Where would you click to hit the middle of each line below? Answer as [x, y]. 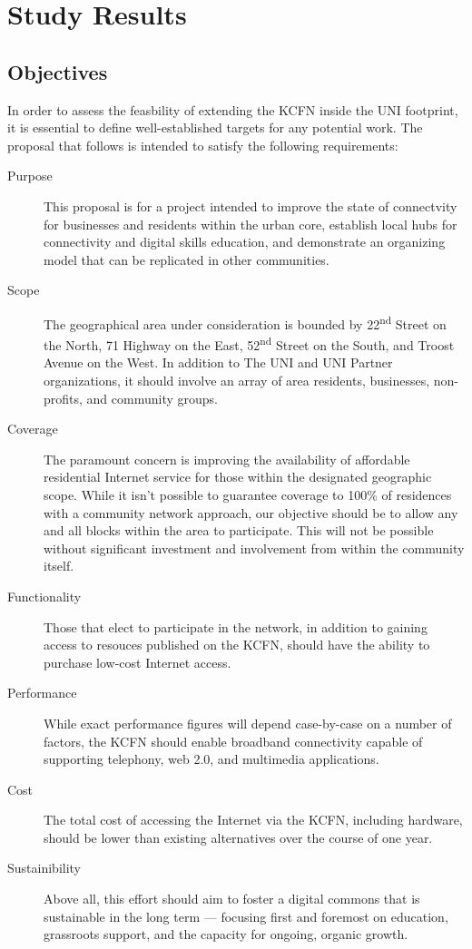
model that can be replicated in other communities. [187, 259]
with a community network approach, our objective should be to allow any [251, 512]
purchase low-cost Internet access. [138, 662]
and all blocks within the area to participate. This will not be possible [239, 530]
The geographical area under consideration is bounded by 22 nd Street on [245, 322]
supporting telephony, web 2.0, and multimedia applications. [211, 759]
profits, [63, 398]
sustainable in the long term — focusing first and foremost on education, [246, 916]
